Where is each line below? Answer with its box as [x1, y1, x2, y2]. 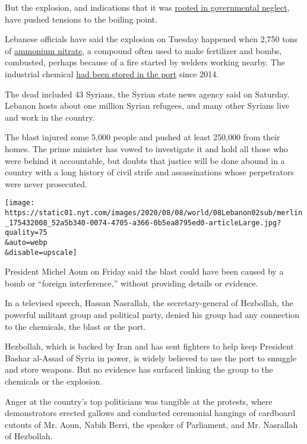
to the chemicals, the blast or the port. [5, 320, 146, 332]
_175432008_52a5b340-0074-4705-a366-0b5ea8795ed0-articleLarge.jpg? [5, 218, 281, 227]
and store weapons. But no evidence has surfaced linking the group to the [5, 363, 273, 376]
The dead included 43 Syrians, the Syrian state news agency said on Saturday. [5, 87, 290, 100]
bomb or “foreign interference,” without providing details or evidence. [5, 276, 258, 289]
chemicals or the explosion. [5, 375, 103, 387]
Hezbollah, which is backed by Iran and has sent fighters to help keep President [5, 340, 294, 352]
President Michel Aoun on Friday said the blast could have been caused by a [5, 265, 284, 278]
